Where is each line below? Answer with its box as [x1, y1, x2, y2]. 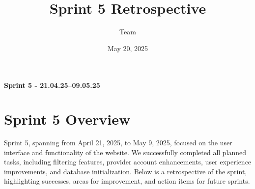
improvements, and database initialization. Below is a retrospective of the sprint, [4, 166, 247, 176]
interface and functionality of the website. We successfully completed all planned [4, 147, 247, 157]
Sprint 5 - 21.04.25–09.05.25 [4, 80, 100, 90]
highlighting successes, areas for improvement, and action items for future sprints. [4, 176, 250, 186]
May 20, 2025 [107, 43, 148, 53]
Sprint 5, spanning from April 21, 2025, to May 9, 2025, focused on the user [4, 137, 232, 148]
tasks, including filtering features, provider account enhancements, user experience [4, 157, 252, 167]
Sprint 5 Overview [4, 109, 131, 129]
